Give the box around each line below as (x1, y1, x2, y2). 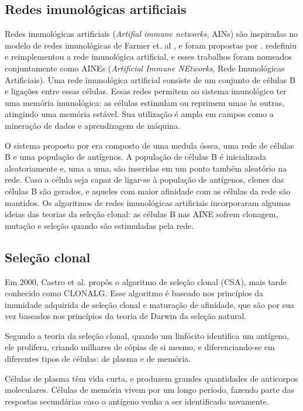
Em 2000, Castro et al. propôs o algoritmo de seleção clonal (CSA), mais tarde (5, 275, 287, 287)
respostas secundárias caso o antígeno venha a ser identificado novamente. (5, 395, 269, 407)
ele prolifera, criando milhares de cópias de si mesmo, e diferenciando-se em (5, 341, 275, 353)
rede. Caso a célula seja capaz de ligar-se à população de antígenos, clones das (5, 173, 284, 186)
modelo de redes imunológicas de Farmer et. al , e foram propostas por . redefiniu (5, 39, 297, 51)
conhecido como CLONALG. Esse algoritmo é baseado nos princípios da (5, 287, 264, 299)
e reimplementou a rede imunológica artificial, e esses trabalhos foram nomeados (5, 50, 292, 63)
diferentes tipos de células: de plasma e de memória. (5, 352, 191, 365)
